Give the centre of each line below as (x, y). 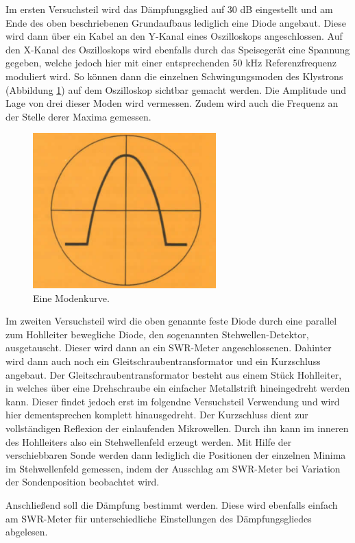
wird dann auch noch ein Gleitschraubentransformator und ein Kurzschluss (163, 361)
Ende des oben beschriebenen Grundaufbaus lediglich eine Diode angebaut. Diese (176, 22)
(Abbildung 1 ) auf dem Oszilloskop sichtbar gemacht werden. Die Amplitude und (176, 89)
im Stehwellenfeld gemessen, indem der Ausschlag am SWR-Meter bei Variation (173, 468)
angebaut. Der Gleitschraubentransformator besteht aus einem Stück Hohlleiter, (174, 374)
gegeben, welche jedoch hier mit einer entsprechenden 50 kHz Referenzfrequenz (171, 63)
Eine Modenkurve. (71, 298)
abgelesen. (27, 532)
